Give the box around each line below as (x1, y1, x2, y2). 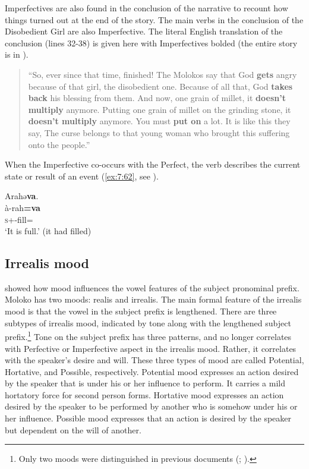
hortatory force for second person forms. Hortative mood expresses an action (5, 388, 284, 401)
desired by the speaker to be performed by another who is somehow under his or (5, 400, 298, 413)
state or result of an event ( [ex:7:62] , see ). (5, 169, 159, 182)
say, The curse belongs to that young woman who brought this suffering (28, 126, 290, 139)
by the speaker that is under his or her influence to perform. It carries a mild (5, 377, 285, 389)
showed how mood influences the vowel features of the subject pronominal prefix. (5, 281, 299, 294)
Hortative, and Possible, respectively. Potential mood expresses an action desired (5, 365, 299, 377)
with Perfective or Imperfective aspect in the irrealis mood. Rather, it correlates (5, 342, 297, 354)
